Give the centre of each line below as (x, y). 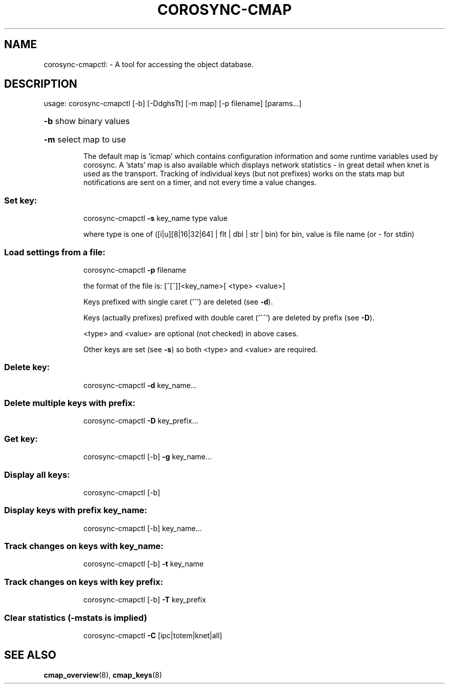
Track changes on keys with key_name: (84, 546)
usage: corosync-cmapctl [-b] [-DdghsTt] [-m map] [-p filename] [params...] (173, 104)
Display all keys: (37, 474)
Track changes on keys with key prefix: (84, 582)
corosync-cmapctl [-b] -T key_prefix (145, 600)
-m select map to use (85, 140)
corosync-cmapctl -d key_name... (140, 385)
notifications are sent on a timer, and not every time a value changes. (200, 183)
